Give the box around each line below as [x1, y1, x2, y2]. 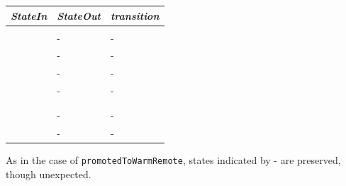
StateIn [11, 8, 48, 23]
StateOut [57, 8, 101, 23]
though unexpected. [6, 167, 91, 182]
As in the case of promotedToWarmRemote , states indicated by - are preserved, [6, 153, 341, 168]
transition [110, 8, 160, 23]
